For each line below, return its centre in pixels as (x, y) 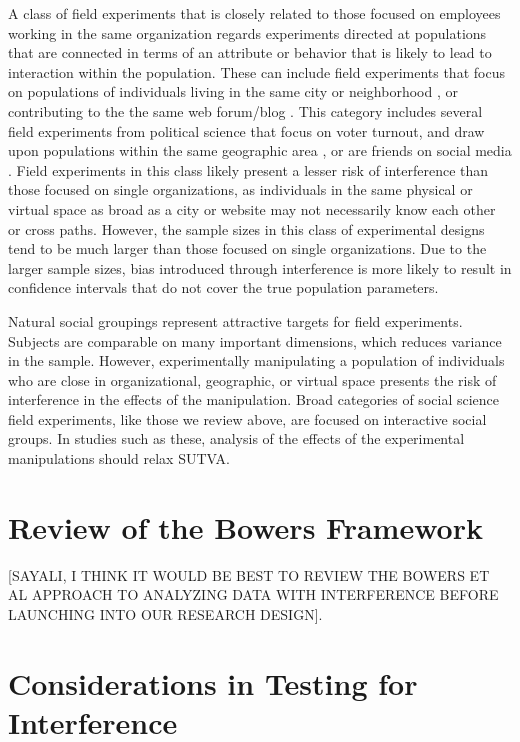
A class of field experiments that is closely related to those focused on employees (254, 13)
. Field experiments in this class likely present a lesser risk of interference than (248, 169)
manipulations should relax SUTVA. (119, 458)
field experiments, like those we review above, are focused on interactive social (247, 418)
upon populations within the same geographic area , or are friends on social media (260, 150)
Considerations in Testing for (213, 682)
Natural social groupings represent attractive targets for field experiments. (235, 320)
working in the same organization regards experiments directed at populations (247, 32)
